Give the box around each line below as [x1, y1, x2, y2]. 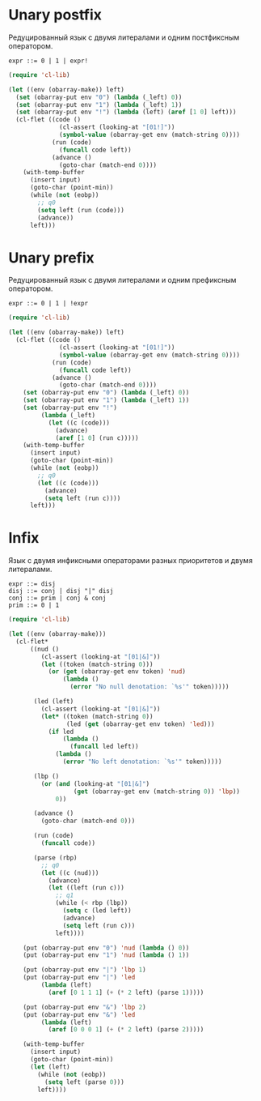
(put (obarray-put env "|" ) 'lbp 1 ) [23, 966, 147, 974]
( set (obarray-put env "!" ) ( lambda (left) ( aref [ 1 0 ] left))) [15, 108, 237, 117]
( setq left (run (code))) [37, 206, 125, 214]
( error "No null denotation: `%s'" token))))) [69, 683, 229, 691]
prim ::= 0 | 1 [8, 601, 60, 609]
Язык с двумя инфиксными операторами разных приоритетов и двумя [8, 556, 253, 565]
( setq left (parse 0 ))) [44, 1078, 125, 1086]
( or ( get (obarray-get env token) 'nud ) [48, 668, 186, 676]
